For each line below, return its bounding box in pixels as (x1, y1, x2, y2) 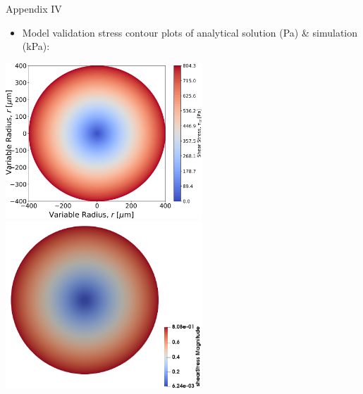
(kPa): (22, 39, 50, 53)
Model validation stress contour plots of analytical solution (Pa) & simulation (22, 25, 358, 39)
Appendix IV (6, 1, 62, 15)
